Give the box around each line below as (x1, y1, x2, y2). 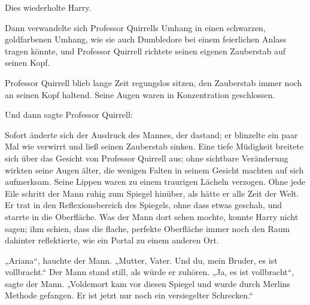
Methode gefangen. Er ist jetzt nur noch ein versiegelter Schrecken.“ (5, 289, 253, 301)
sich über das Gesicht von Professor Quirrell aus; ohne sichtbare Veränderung (5, 151, 288, 164)
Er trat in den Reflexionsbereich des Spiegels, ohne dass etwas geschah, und (5, 199, 282, 211)
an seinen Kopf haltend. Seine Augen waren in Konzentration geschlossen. (5, 88, 275, 100)
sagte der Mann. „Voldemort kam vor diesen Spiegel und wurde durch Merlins (5, 277, 290, 289)
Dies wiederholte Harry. (5, 1, 92, 13)
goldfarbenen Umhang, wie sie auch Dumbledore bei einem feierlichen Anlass (5, 33, 287, 45)
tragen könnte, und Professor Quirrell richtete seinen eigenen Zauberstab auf (5, 44, 286, 57)
